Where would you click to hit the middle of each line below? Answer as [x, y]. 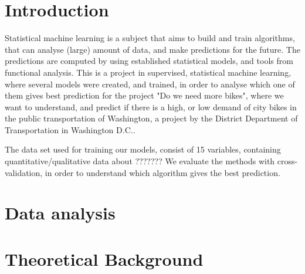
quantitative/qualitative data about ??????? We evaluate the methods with [140, 161]
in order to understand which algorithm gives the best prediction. [162, 172]
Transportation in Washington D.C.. [70, 129]
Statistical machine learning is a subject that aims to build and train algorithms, [150, 38]
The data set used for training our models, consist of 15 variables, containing [143, 149]
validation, [24, 172]
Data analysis [60, 213]
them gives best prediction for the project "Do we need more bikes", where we [144, 95]
